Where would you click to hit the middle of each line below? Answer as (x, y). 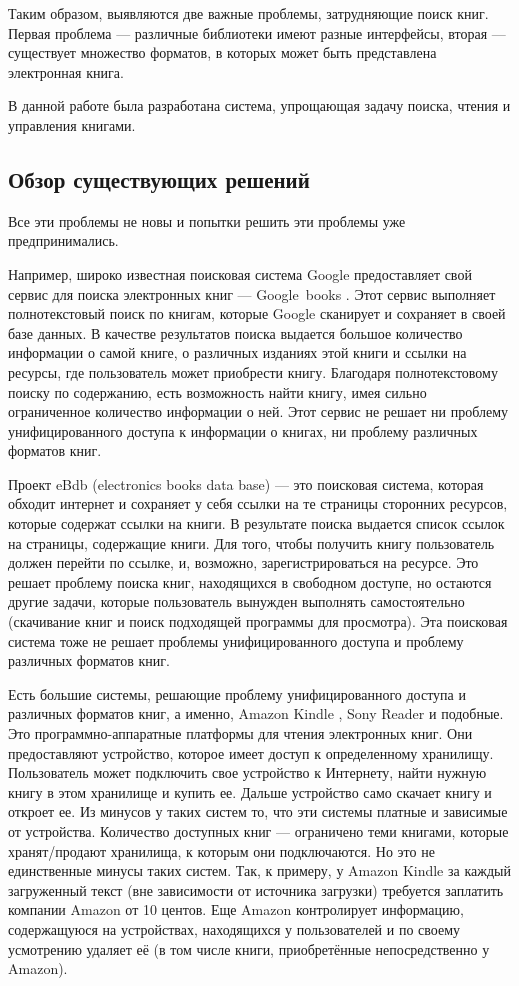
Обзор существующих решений (159, 178)
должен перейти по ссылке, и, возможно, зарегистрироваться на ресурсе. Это (243, 562)
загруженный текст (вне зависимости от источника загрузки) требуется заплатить (256, 889)
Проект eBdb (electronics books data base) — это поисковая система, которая (246, 483)
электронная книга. (66, 71)
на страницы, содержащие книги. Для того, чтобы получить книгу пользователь (251, 542)
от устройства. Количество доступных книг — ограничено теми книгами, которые (258, 830)
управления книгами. (72, 124)
